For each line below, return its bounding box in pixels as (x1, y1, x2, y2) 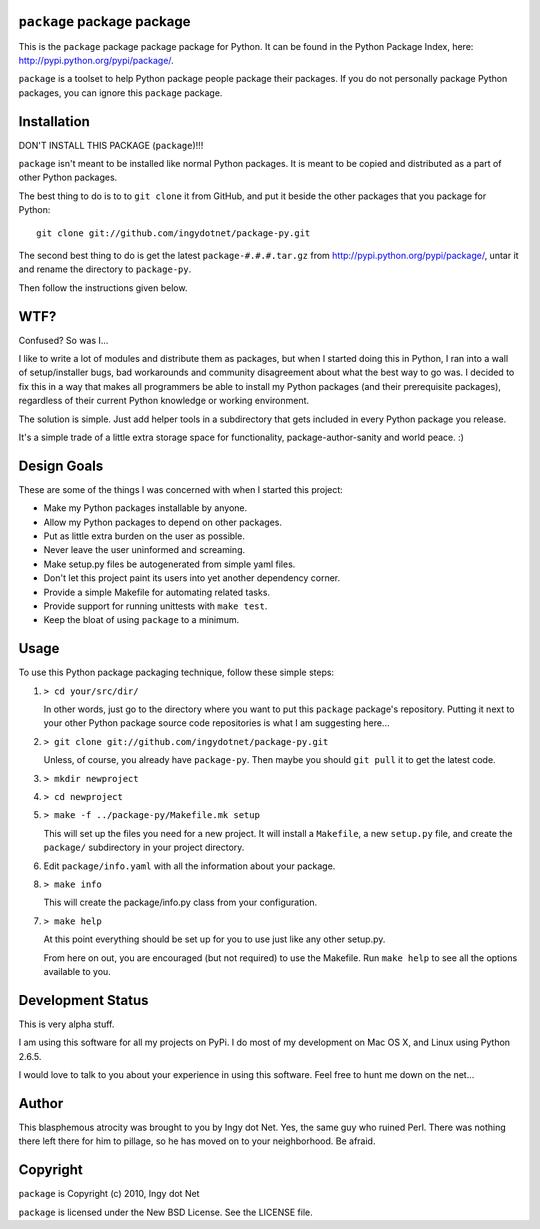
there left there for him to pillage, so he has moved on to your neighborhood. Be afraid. (18, 1135, 376, 1147)
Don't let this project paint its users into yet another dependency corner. (43, 572, 341, 584)
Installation (18, 113, 90, 130)
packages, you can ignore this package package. (18, 86, 223, 99)
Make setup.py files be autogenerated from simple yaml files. (43, 558, 296, 570)
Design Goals (18, 457, 104, 474)
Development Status (18, 991, 149, 1009)
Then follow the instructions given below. (18, 281, 188, 294)
